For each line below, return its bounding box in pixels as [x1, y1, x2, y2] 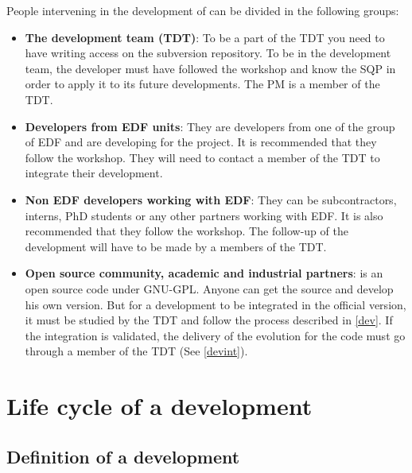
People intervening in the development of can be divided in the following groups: [6, 2, 399, 18]
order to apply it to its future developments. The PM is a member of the [25, 76, 380, 92]
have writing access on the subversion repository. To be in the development [25, 45, 391, 61]
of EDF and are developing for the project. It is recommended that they [25, 134, 377, 150]
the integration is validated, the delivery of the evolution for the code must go [25, 327, 406, 343]
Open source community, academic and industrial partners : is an [25, 265, 383, 281]
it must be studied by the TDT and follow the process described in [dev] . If [25, 312, 393, 328]
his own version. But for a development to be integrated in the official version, [25, 296, 406, 312]
